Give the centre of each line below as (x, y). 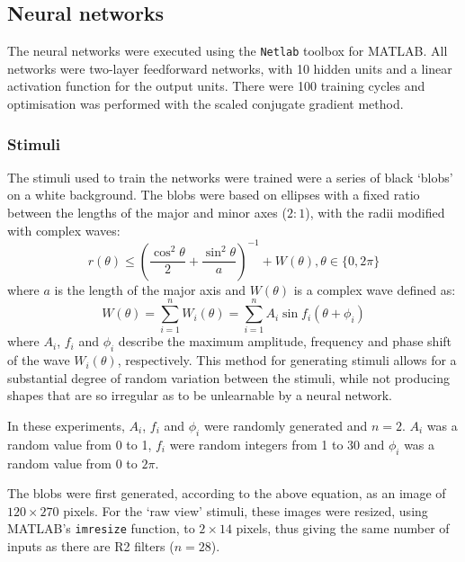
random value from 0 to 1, (80, 444)
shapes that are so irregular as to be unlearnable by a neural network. (200, 395)
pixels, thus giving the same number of (343, 528)
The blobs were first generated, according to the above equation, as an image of (227, 493)
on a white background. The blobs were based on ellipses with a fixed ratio (214, 195)
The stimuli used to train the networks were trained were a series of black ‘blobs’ (230, 177)
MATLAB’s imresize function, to (101, 528)
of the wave (39, 360)
